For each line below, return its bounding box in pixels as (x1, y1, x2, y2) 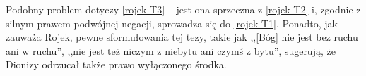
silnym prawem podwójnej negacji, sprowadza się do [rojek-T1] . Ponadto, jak (6, 15, 338, 30)
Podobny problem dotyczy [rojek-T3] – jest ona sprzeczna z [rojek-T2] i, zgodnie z (6, 2, 361, 16)
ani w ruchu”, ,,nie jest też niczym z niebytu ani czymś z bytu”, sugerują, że (6, 43, 336, 58)
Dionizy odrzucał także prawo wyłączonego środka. (6, 57, 227, 72)
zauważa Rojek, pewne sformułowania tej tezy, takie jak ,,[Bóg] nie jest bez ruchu (6, 30, 358, 44)
